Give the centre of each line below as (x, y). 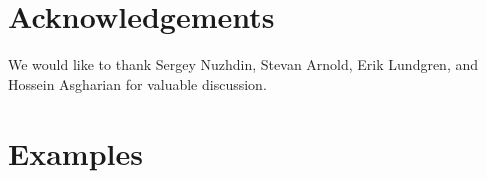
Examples (75, 152)
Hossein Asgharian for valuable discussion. (137, 83)
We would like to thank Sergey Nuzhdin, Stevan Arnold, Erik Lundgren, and (243, 64)
